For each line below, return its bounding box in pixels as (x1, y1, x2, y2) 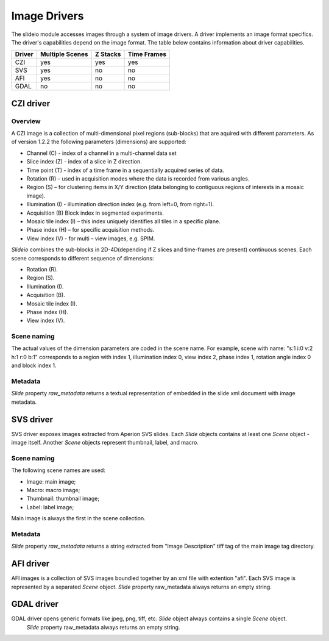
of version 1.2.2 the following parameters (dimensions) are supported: (11, 138, 187, 146)
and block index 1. (11, 362, 57, 369)
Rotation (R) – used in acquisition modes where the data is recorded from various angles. (26, 175, 250, 182)
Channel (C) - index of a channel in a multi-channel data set (26, 149, 177, 157)
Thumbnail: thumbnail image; (26, 495, 100, 503)
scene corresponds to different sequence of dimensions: (11, 254, 154, 262)
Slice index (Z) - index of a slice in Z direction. (26, 158, 143, 165)
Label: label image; (26, 503, 74, 510)
